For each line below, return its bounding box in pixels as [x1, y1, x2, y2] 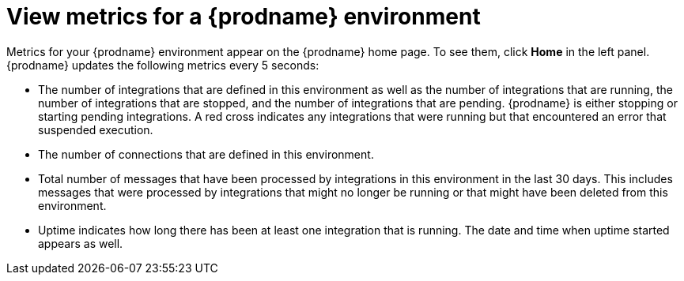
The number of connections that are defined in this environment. [38, 147, 374, 161]
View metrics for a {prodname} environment [6, 3, 481, 30]
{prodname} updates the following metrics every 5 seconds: [6, 58, 319, 72]
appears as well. [38, 236, 123, 250]
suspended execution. [38, 122, 153, 137]
